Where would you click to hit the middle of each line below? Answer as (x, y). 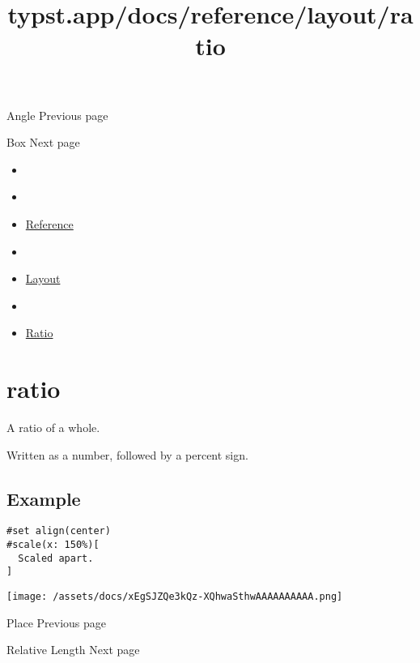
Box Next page (43, 142)
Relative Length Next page (73, 650)
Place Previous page (57, 622)
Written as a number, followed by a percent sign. (127, 454)
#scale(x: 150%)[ (53, 545)
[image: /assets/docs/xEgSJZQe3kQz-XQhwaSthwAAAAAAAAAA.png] (175, 597)
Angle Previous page (57, 115)
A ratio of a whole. (53, 428)
